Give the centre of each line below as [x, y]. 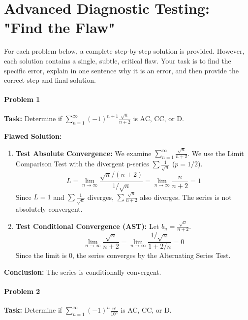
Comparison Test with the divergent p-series [82, 164]
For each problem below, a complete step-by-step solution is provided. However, [124, 51]
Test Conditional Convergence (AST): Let [87, 226]
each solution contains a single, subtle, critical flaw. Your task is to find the [118, 60]
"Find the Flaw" [60, 27]
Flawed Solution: [33, 136]
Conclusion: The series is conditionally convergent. [83, 272]
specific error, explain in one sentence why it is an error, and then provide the [121, 70]
